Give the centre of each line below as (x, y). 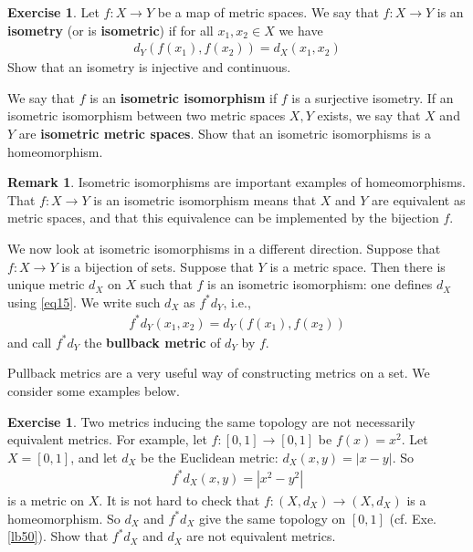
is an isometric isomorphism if (184, 97)
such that (166, 284)
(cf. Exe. (413, 518)
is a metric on (46, 500)
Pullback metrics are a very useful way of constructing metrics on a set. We (219, 373)
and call (30, 342)
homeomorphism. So (64, 518)
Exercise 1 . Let (53, 12)
